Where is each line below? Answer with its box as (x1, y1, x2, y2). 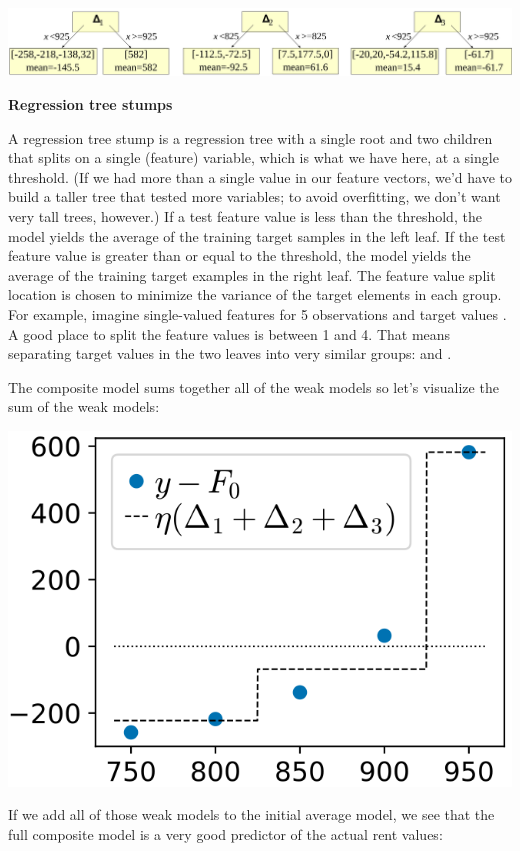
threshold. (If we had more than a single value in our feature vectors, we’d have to (8, 166, 513, 187)
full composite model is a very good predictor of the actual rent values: (8, 823, 443, 844)
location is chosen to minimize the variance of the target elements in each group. (8, 284, 502, 305)
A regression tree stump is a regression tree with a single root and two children (8, 127, 493, 148)
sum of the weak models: (8, 396, 160, 417)
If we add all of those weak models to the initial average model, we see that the (8, 804, 495, 825)
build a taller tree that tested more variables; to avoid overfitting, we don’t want (8, 186, 501, 207)
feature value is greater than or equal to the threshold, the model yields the (8, 245, 471, 266)
